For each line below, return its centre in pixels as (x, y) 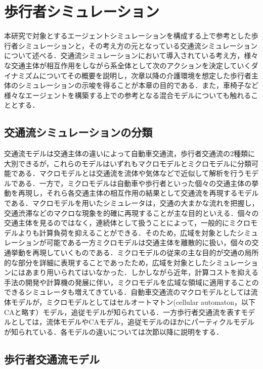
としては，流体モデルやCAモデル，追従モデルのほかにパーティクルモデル (133, 322)
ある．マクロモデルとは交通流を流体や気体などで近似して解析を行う (131, 173)
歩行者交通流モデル (52, 359)
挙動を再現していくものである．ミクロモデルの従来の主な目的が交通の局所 (135, 252)
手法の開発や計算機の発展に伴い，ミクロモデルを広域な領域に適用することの (131, 282)
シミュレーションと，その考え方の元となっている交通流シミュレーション (138, 45)
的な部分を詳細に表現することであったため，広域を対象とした (106, 262)
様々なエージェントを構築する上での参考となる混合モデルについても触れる (128, 95)
